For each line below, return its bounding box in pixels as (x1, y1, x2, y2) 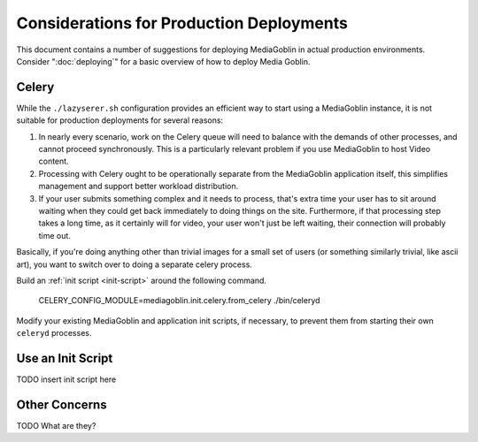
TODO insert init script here (16, 374, 117, 385)
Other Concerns (16, 397, 107, 412)
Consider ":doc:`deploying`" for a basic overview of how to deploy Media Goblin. (16, 56, 311, 66)
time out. (38, 230, 71, 240)
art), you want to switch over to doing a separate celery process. (16, 259, 252, 270)
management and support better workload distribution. (38, 181, 239, 192)
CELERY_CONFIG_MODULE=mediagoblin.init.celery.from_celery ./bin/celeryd (38, 295, 320, 306)
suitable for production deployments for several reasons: (16, 115, 224, 126)
